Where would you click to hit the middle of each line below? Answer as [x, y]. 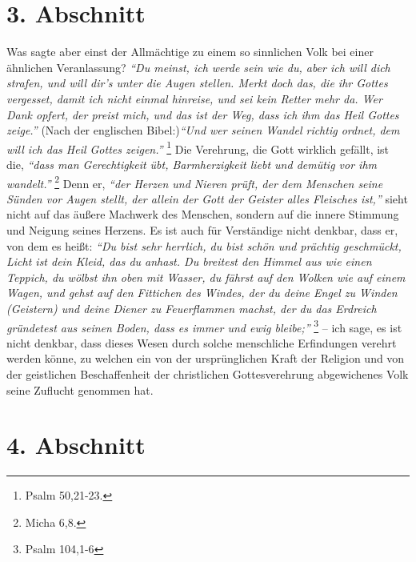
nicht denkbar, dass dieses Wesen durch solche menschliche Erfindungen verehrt [202, 342]
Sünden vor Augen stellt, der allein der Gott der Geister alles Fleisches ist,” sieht [207, 198]
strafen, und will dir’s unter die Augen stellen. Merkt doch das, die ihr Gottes [197, 83]
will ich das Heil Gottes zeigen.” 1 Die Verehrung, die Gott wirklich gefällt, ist [198, 147]
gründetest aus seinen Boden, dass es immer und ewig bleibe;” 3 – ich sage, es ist [204, 326]
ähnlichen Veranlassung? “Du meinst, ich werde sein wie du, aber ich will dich [198, 67]
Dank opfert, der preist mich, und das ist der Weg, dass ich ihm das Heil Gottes [203, 114]
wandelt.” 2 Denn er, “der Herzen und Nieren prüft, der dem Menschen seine [195, 182]
